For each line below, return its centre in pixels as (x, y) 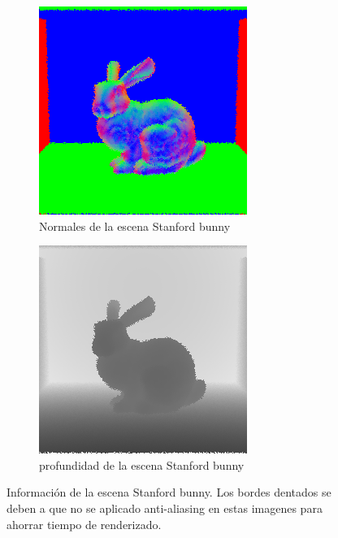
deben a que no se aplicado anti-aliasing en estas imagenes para (165, 508)
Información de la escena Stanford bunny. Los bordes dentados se (169, 492)
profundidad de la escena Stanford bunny (142, 464)
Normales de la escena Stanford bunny (135, 226)
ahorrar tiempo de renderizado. (84, 524)
